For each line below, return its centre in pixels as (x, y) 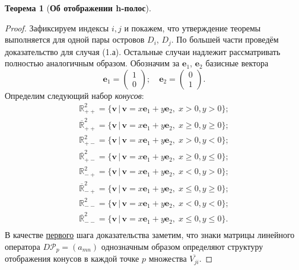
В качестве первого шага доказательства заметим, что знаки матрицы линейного (150, 235)
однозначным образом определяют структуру (182, 246)
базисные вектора (237, 63)
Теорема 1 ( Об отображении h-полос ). (78, 8)
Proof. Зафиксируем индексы (57, 28)
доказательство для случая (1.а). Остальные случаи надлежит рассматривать (143, 51)
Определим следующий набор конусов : (74, 95)
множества (168, 258)
